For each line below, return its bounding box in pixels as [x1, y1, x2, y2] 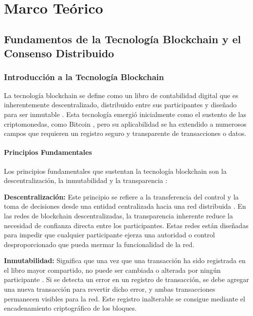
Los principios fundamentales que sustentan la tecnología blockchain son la [4, 166, 227, 176]
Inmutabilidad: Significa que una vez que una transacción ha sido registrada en [4, 255, 246, 266]
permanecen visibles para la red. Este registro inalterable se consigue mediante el [4, 293, 245, 303]
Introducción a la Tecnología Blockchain [4, 71, 164, 83]
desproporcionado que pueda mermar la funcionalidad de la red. [4, 239, 195, 249]
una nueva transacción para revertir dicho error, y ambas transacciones [4, 284, 216, 294]
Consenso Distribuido [4, 46, 114, 61]
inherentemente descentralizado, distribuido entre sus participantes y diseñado [4, 100, 237, 110]
